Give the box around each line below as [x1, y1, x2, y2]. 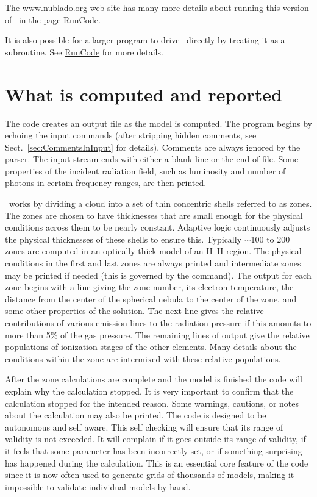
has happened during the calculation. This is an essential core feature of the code [5, 456, 308, 469]
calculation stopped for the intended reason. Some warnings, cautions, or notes [5, 396, 299, 409]
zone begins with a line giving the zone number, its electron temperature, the [5, 281, 294, 293]
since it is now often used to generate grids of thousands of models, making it [5, 468, 294, 481]
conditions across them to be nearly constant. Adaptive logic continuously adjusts [5, 221, 310, 234]
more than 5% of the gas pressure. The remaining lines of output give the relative [5, 328, 310, 341]
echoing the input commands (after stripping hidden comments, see [5, 129, 257, 141]
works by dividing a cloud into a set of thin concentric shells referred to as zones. [9, 197, 312, 210]
